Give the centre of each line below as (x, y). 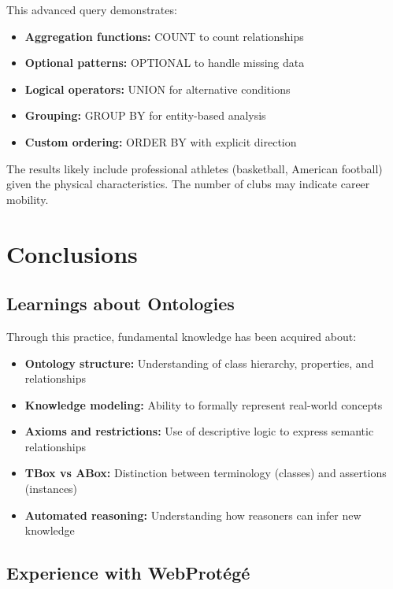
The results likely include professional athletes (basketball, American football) (195, 168)
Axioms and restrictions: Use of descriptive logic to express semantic (199, 431)
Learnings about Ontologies (120, 304)
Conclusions (72, 253)
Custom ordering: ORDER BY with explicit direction (161, 141)
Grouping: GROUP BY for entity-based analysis (145, 115)
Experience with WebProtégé (128, 573)
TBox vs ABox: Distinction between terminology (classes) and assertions (206, 473)
